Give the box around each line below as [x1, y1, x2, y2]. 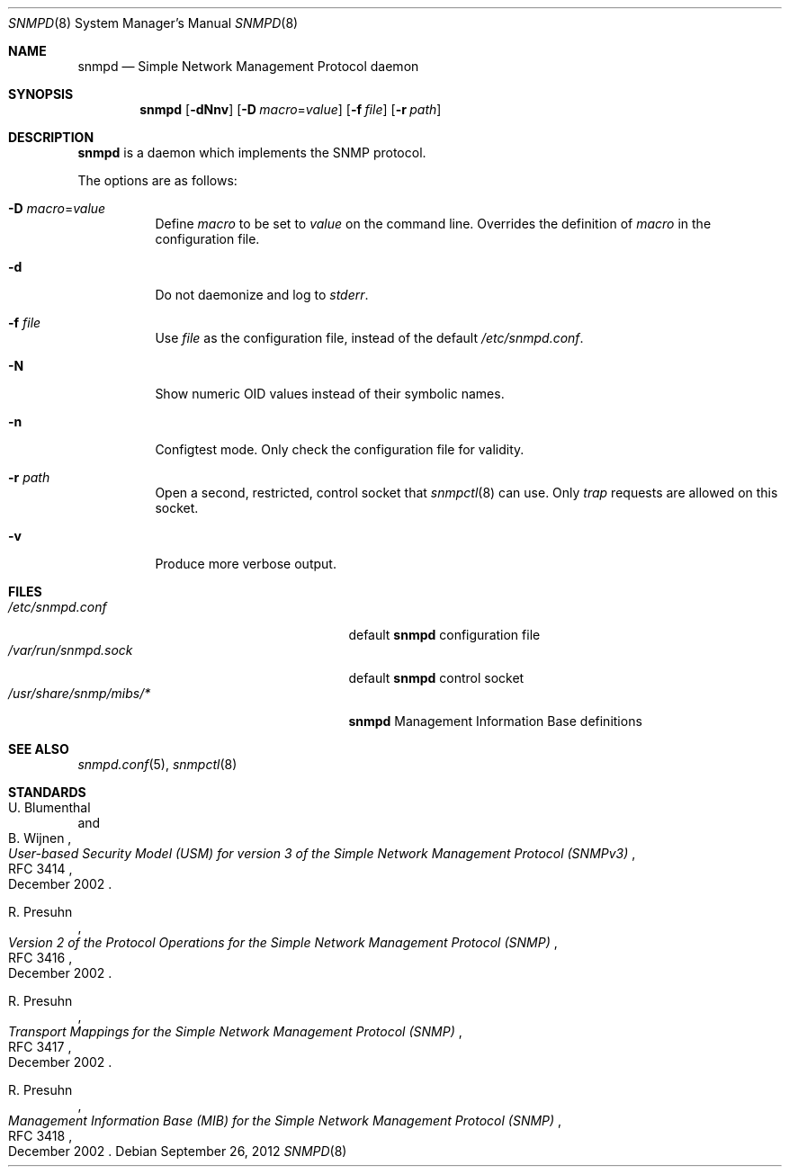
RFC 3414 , [8, 861, 73, 876]
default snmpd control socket [348, 670, 525, 686]
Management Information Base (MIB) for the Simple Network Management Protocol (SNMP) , [8, 1113, 562, 1128]
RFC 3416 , [8, 950, 73, 965]
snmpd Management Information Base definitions [348, 713, 642, 729]
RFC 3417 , [8, 1039, 72, 1054]
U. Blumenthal [8, 800, 91, 815]
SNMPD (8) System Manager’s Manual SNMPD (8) [8, 15, 299, 31]
